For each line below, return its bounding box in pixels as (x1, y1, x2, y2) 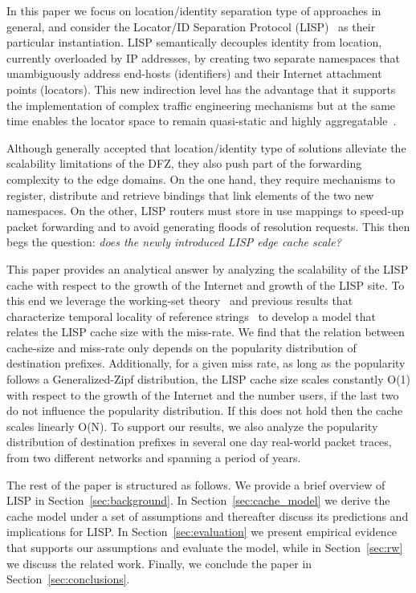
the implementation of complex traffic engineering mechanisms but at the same (6, 96, 396, 113)
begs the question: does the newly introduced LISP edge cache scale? (6, 234, 341, 250)
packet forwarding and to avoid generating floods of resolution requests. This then (6, 217, 410, 234)
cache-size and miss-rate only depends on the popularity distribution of (6, 339, 357, 355)
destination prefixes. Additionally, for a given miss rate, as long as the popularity (6, 355, 406, 372)
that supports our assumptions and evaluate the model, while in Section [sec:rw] (6, 539, 403, 555)
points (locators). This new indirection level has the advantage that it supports (6, 80, 396, 97)
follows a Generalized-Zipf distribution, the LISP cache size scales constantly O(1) (6, 371, 411, 388)
